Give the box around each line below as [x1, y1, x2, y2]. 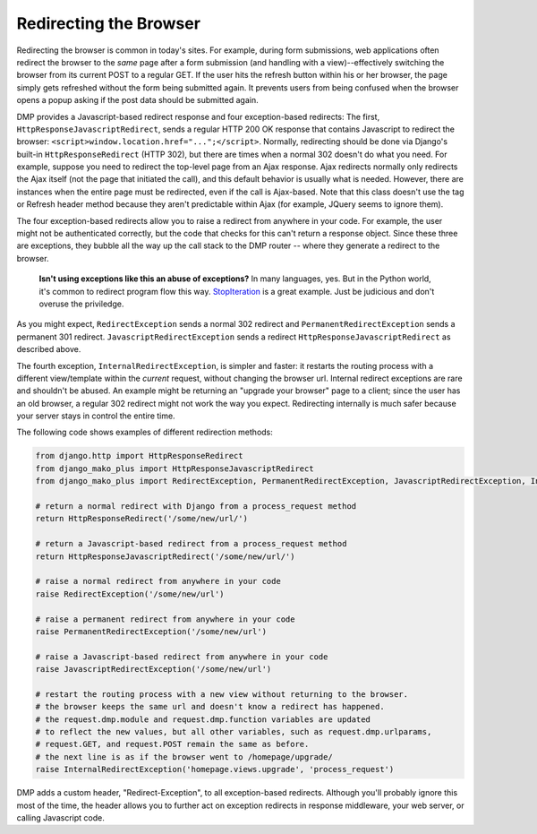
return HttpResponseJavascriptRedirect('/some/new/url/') [35, 551, 295, 562]
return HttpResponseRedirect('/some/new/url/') [35, 513, 248, 524]
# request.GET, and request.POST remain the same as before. [35, 739, 310, 750]
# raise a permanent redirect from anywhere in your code [35, 614, 295, 624]
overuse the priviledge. [38, 298, 124, 309]
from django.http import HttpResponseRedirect [35, 451, 243, 461]
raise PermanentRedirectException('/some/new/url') [35, 626, 268, 636]
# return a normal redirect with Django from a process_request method [35, 502, 357, 512]
